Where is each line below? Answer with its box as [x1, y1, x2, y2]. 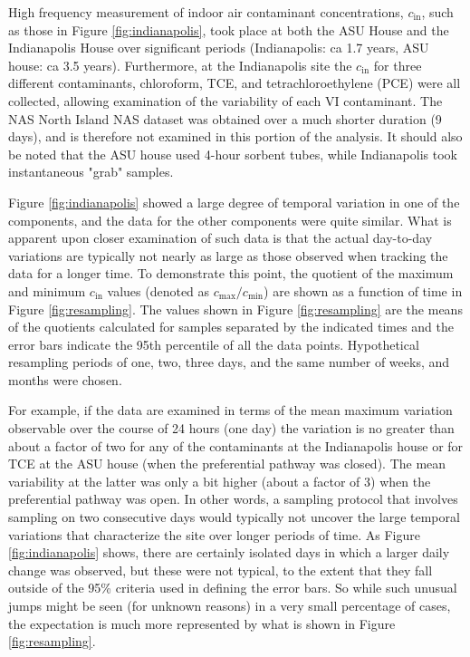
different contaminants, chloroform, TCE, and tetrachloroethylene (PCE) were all [8, 73, 461, 92]
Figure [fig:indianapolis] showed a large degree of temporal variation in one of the [8, 192, 460, 211]
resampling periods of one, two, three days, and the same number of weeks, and [8, 353, 450, 372]
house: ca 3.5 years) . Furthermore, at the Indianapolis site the [8, 55, 352, 74]
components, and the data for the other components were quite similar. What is [8, 210, 452, 229]
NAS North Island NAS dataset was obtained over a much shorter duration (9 [8, 109, 442, 128]
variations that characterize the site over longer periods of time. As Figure [8, 525, 420, 544]
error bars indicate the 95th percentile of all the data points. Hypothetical [8, 334, 419, 353]
